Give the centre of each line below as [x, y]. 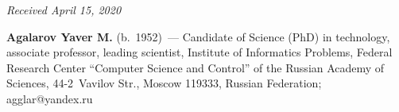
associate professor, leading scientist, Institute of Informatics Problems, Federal [199, 52]
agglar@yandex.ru [50, 98]
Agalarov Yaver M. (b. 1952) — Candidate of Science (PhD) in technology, [198, 36]
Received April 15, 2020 [64, 10]
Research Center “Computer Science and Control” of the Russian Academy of [196, 67]
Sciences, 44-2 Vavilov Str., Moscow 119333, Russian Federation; [164, 83]
